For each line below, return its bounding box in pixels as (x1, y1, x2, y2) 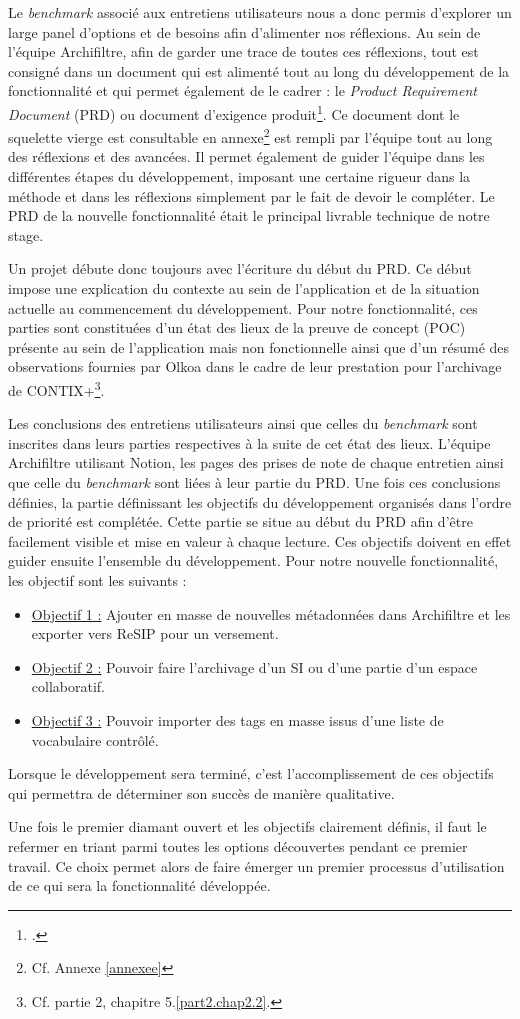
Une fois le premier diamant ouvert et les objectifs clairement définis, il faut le (8, 816, 487, 837)
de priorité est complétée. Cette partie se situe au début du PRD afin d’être (8, 511, 473, 532)
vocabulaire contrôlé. (31, 729, 159, 750)
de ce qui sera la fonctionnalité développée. (8, 875, 271, 896)
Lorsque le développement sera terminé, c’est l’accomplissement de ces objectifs (8, 763, 494, 784)
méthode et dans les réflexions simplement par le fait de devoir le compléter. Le (8, 185, 495, 206)
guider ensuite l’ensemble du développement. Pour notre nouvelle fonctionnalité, (8, 550, 499, 571)
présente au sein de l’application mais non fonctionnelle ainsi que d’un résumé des (8, 336, 510, 357)
